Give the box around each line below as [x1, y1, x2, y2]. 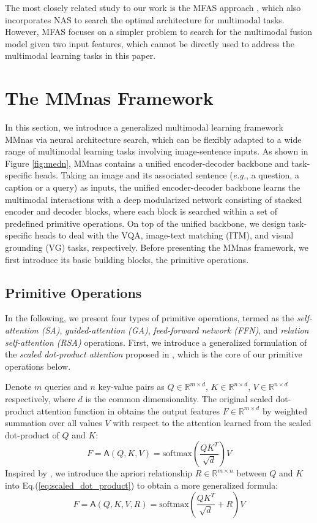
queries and [44, 380, 88, 393]
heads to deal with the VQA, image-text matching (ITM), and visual [34, 229, 294, 242]
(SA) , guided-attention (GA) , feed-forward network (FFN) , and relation [41, 324, 309, 337]
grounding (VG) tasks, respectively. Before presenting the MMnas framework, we [5, 241, 308, 254]
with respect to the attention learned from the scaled [113, 416, 311, 429]
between [236, 467, 267, 479]
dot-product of [5, 428, 59, 441]
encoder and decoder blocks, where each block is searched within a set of [5, 205, 277, 218]
